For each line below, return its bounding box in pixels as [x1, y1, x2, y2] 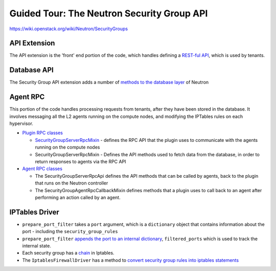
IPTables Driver [9, 207, 60, 216]
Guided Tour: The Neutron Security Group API [9, 8, 208, 19]
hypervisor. [9, 120, 33, 127]
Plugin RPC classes [22, 130, 63, 136]
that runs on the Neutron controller [35, 180, 108, 186]
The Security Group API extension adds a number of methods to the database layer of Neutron [9, 79, 209, 86]
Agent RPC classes [22, 165, 62, 172]
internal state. [22, 243, 51, 249]
